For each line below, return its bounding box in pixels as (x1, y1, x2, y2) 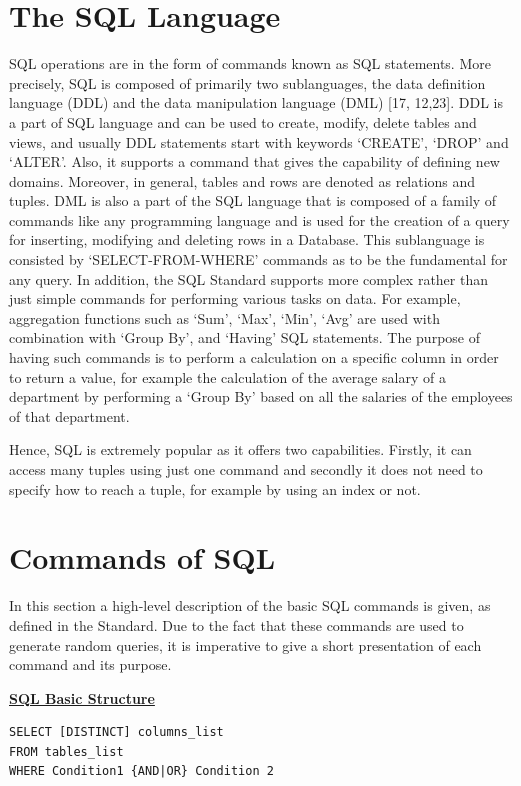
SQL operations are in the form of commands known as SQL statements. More (9, 53, 491, 74)
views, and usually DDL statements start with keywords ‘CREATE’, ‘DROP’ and (9, 131, 509, 152)
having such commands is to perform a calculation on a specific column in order (9, 347, 499, 368)
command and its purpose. (9, 654, 172, 675)
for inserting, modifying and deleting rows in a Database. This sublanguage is (9, 229, 485, 250)
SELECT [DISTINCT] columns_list (9, 725, 224, 740)
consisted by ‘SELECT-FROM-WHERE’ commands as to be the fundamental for (9, 249, 508, 270)
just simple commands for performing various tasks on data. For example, (9, 288, 461, 309)
